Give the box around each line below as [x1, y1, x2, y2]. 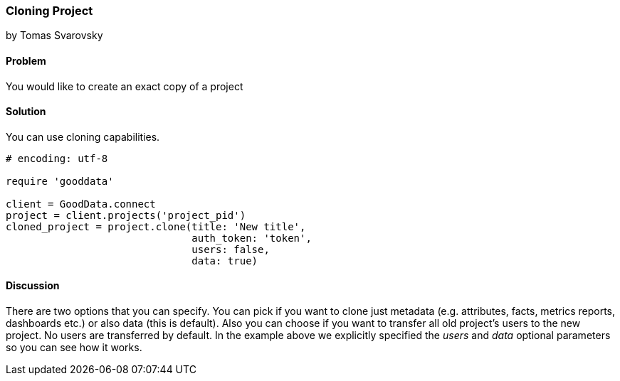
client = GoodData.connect [6, 198, 156, 210]
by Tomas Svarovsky [6, 29, 103, 42]
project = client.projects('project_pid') [6, 209, 246, 221]
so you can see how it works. [6, 341, 142, 354]
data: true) [191, 254, 258, 267]
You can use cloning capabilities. [6, 130, 160, 143]
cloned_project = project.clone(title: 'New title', [6, 220, 306, 232]
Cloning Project [6, 4, 93, 18]
